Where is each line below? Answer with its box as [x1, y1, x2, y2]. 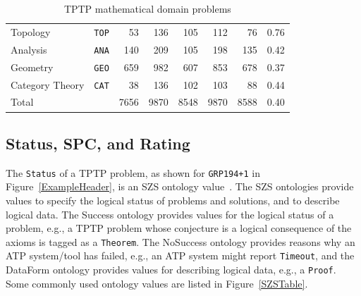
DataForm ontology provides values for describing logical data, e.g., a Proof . [6, 262, 336, 277]
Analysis [11, 42, 47, 56]
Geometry [11, 59, 54, 74]
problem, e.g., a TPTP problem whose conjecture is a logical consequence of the [6, 221, 352, 235]
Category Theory [11, 77, 85, 92]
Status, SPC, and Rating [6, 132, 190, 154]
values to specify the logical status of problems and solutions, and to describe [6, 193, 340, 208]
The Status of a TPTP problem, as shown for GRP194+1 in [6, 165, 261, 180]
